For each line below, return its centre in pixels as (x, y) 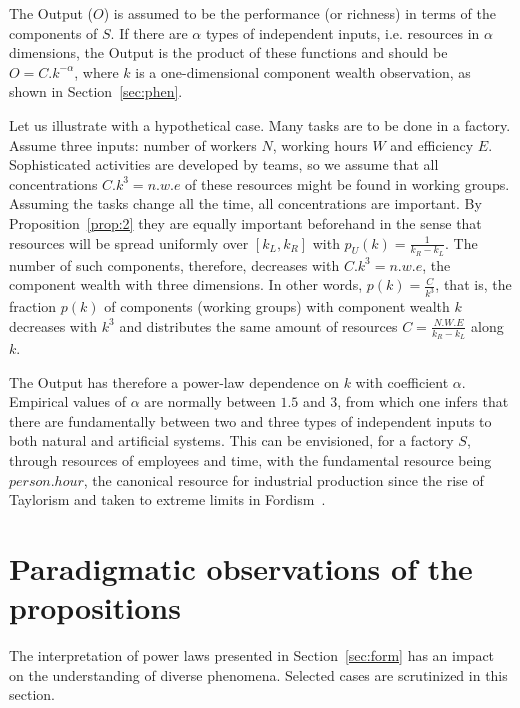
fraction (33, 306)
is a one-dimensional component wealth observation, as (303, 71)
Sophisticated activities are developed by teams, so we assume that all (224, 164)
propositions (95, 607)
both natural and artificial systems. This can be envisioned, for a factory (231, 440)
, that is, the (473, 284)
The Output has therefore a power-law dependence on (174, 381)
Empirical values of (67, 401)
